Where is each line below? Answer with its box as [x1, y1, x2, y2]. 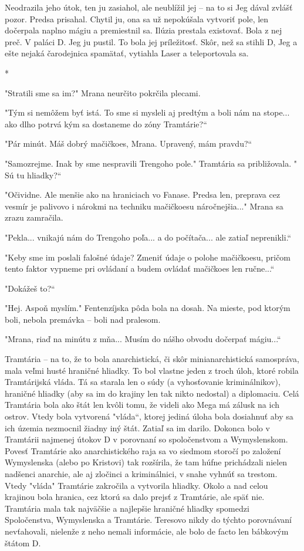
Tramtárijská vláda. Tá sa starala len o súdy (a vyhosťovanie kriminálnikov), [5, 376, 281, 388]
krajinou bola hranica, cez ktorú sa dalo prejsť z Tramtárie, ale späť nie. [5, 491, 265, 503]
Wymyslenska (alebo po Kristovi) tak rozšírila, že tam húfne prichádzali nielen [5, 456, 288, 468]
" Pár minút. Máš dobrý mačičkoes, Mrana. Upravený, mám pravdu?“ [5, 137, 252, 150]
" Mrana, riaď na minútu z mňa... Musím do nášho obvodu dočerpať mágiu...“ [5, 333, 281, 345]
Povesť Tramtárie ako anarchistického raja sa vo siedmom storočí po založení [5, 444, 281, 457]
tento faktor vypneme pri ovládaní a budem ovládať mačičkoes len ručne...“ [5, 262, 275, 275]
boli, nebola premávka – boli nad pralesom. [5, 313, 161, 325]
